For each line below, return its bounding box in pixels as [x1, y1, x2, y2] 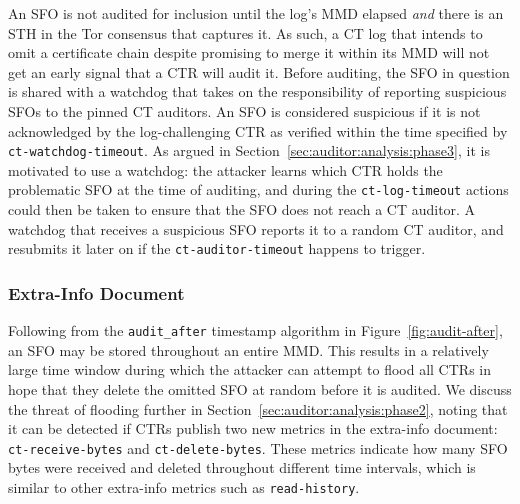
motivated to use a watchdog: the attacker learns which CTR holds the [8, 159, 443, 180]
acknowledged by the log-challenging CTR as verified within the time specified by [8, 120, 508, 141]
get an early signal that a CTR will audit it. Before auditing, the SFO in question [8, 61, 510, 82]
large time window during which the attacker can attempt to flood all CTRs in [8, 359, 491, 380]
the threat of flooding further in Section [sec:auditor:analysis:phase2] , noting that [8, 398, 508, 419]
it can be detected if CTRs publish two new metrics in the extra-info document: [8, 418, 498, 439]
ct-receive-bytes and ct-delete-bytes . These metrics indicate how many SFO [8, 437, 508, 458]
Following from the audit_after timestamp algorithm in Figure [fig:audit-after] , [8, 320, 503, 341]
